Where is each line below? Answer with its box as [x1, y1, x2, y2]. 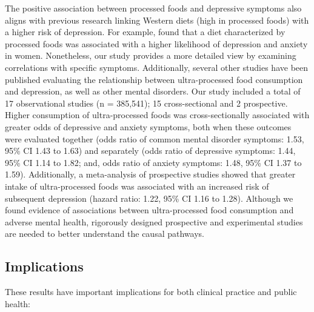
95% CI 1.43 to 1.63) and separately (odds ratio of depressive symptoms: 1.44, [5, 144, 296, 157]
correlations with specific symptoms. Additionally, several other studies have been [5, 61, 309, 73]
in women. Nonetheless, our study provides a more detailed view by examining [5, 49, 296, 62]
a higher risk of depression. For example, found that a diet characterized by [5, 25, 286, 38]
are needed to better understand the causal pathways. [5, 227, 204, 240]
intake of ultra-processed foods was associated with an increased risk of [5, 179, 269, 192]
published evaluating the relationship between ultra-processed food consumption [5, 73, 303, 85]
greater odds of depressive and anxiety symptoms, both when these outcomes [5, 120, 292, 133]
